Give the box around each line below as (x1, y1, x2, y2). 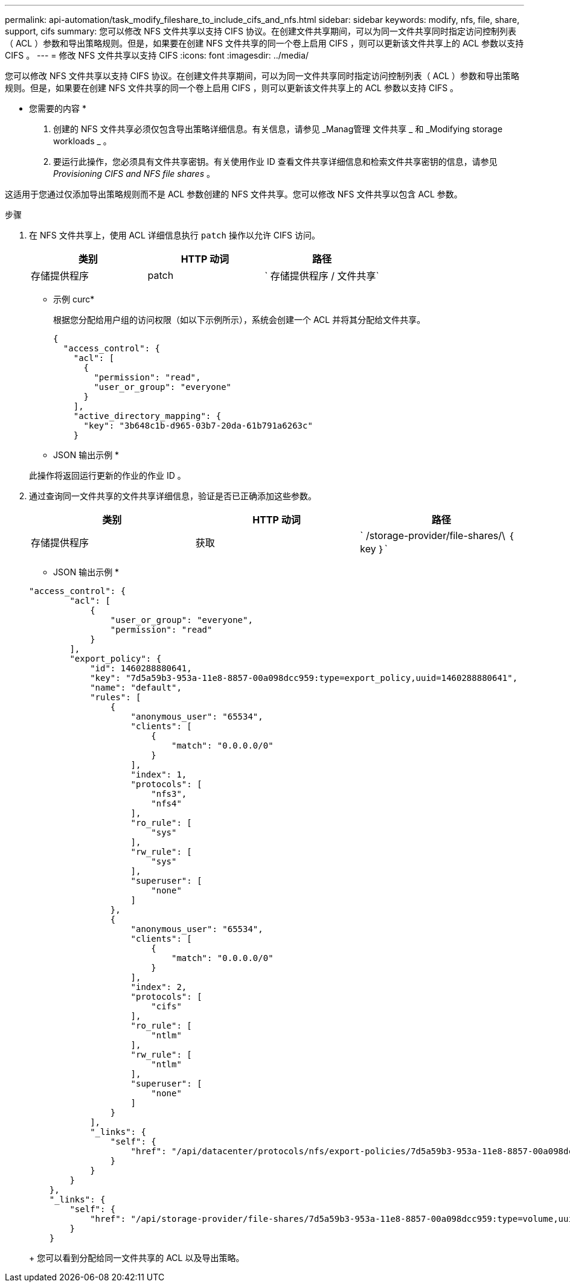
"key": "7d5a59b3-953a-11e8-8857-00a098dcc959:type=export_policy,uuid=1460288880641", (90, 673, 518, 683)
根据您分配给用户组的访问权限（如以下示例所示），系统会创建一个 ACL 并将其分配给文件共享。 (53, 315, 426, 325)
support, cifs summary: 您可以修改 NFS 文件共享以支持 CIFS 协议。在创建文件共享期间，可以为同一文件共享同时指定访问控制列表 (5, 26, 516, 36)
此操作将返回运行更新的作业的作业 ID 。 (29, 470, 186, 481)
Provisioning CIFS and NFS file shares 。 (53, 168, 215, 179)
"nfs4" (151, 799, 182, 808)
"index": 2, (130, 982, 187, 992)
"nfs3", (151, 789, 187, 799)
